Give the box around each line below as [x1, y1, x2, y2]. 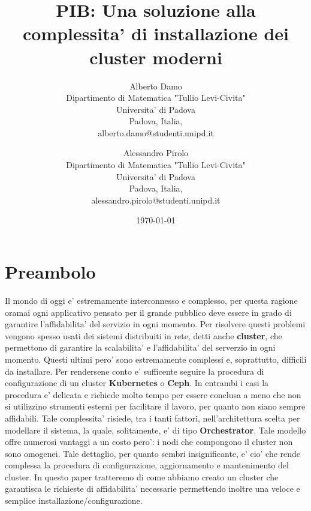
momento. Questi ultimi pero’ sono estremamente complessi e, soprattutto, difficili [5, 352, 307, 365]
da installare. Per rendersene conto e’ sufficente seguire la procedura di [5, 364, 264, 377]
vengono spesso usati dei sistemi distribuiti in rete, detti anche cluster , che [5, 329, 282, 342]
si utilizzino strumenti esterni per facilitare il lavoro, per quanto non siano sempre [5, 400, 306, 413]
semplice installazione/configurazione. [5, 494, 143, 507]
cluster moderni [89, 44, 222, 69]
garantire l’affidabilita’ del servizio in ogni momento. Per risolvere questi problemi [5, 318, 306, 330]
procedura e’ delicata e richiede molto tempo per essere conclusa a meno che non [5, 388, 301, 401]
